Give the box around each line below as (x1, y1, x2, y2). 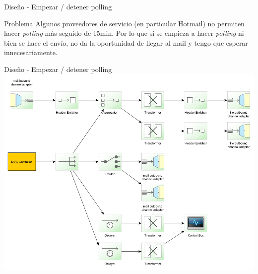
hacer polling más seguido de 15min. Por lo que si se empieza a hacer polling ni (4, 28, 244, 38)
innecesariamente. (4, 47, 58, 58)
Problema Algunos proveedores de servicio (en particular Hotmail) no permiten (4, 18, 245, 28)
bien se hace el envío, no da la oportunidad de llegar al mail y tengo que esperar (4, 37, 248, 48)
